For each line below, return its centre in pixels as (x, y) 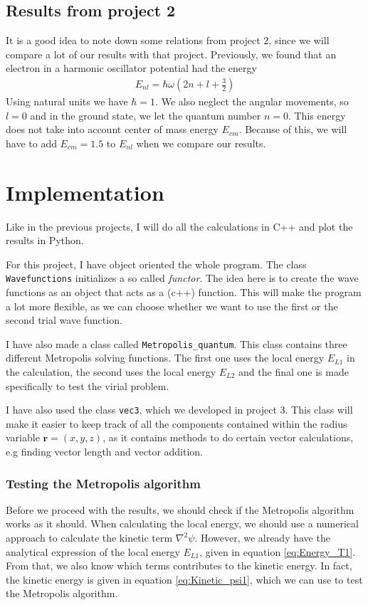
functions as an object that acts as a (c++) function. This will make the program (184, 291)
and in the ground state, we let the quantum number (146, 115)
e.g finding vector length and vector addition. (105, 452)
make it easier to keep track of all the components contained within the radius (177, 423)
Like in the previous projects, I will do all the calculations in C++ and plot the (179, 226)
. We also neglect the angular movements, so (252, 101)
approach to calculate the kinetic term (89, 538)
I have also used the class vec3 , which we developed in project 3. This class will (179, 410)
